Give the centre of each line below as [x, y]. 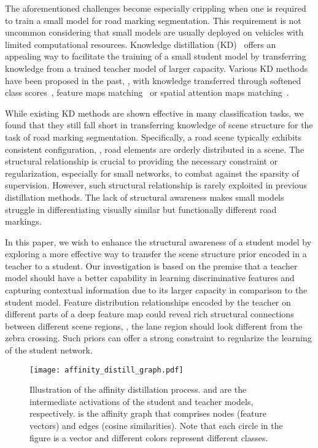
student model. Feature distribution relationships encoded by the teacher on [148, 302]
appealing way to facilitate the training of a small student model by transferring [156, 56]
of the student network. [49, 350]
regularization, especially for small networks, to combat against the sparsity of [152, 173]
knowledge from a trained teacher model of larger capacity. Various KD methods [157, 68]
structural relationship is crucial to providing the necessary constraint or [142, 161]
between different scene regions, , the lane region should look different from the [154, 326]
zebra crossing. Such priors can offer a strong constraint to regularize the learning [158, 338]
